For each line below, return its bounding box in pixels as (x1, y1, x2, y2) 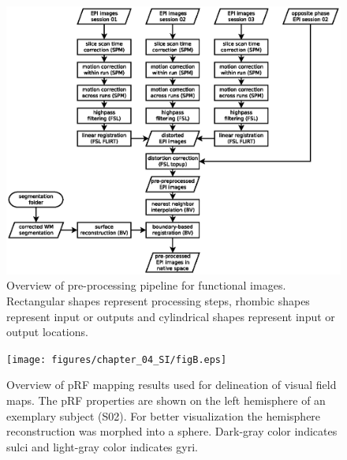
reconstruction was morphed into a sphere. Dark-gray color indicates (6, 423, 338, 439)
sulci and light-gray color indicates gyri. (6, 438, 198, 454)
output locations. (6, 323, 88, 340)
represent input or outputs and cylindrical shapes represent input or (6, 308, 335, 324)
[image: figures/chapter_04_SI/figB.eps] (6, 353, 227, 365)
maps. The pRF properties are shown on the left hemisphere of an (6, 392, 326, 409)
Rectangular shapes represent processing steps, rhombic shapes (6, 293, 310, 309)
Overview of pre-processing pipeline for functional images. (6, 277, 286, 294)
